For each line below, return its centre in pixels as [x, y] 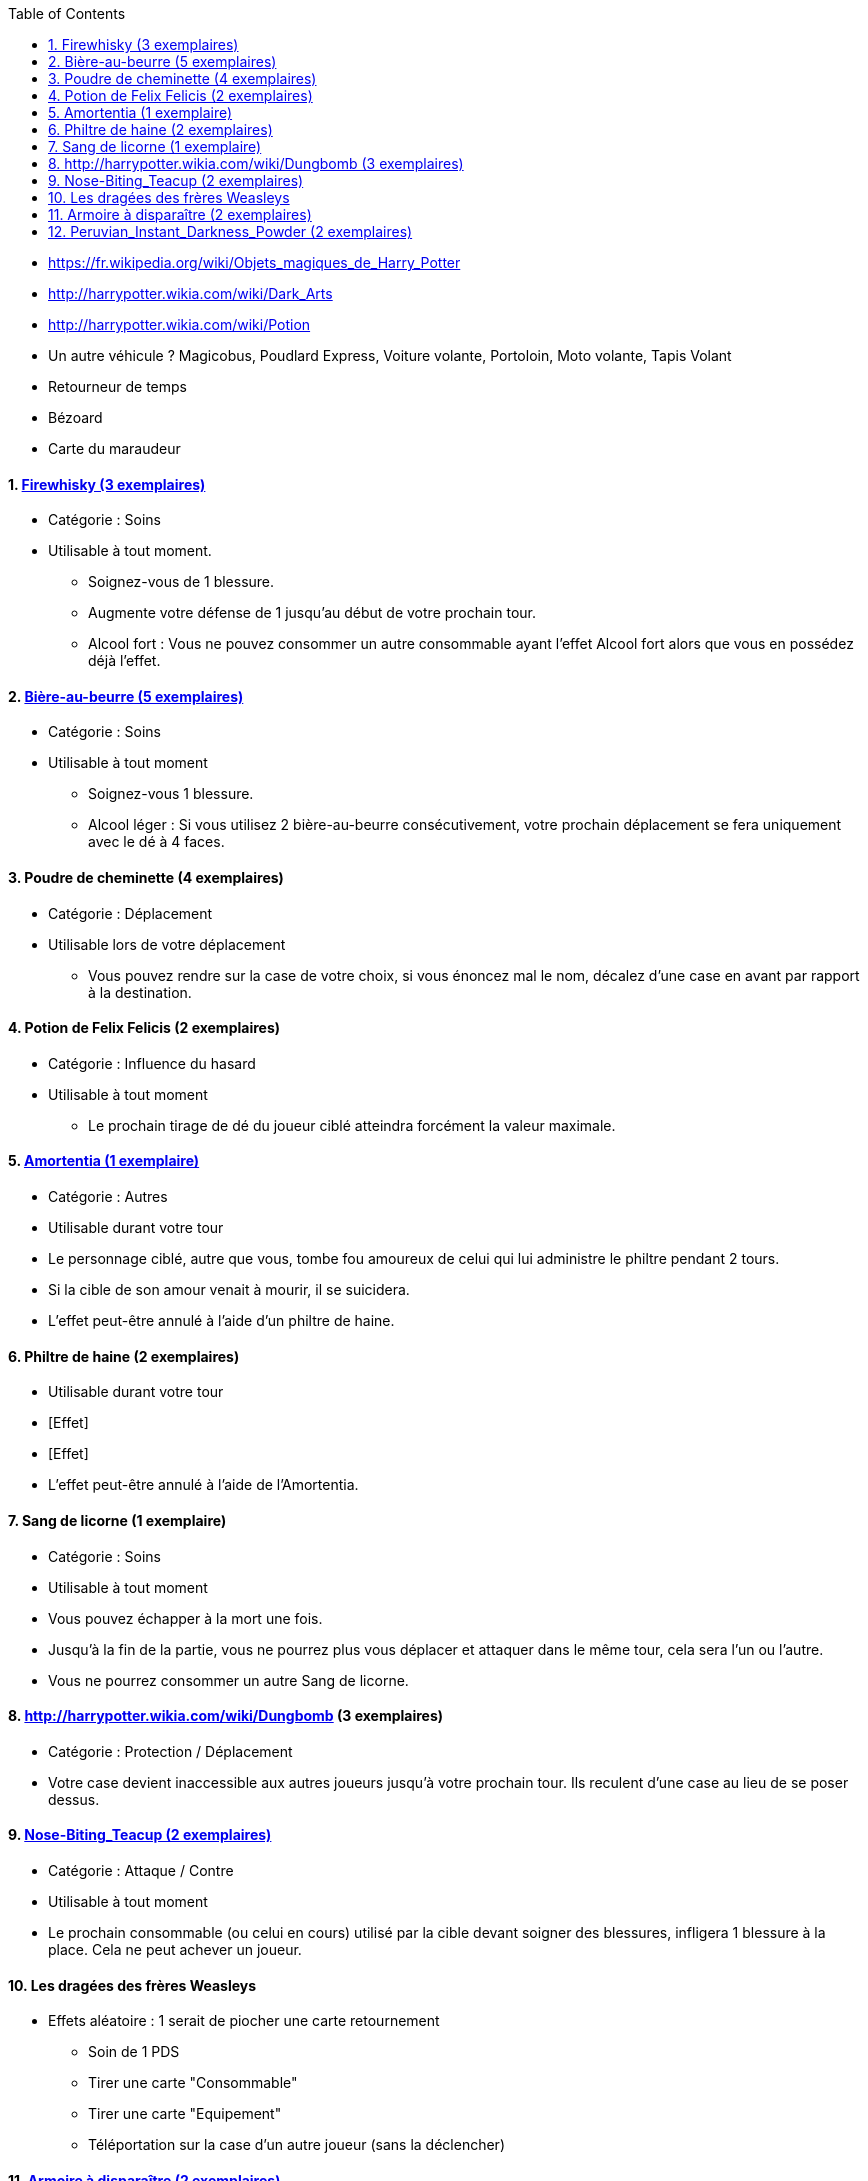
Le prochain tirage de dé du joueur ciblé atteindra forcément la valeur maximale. [352, 1125]
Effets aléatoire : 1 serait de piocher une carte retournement [244, 2021]
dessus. [74, 1799]
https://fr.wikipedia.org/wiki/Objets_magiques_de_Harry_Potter [254, 262]
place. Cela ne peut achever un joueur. [175, 1949]
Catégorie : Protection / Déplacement [170, 1751]
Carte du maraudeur [114, 448]
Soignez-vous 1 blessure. [171, 794]
